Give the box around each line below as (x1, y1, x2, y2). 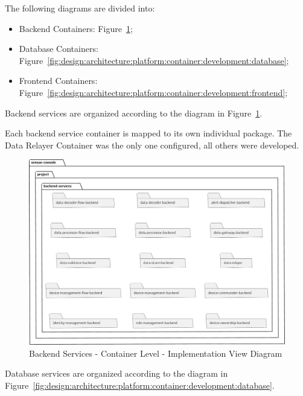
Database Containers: (19, 42, 98, 55)
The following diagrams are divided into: (5, 2, 155, 14)
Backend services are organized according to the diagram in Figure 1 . (5, 106, 263, 119)
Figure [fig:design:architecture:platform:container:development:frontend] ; (19, 86, 288, 98)
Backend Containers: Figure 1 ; (19, 22, 133, 34)
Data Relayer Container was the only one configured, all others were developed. (5, 138, 299, 151)
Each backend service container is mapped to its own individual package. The (5, 127, 292, 139)
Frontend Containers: (19, 74, 98, 87)
